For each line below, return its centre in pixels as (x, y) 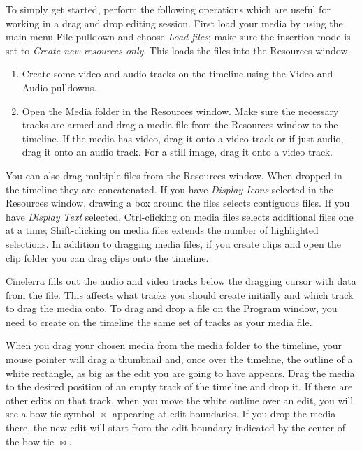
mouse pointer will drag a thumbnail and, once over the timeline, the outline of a (179, 359)
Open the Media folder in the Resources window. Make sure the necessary (180, 111)
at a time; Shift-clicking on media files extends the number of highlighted (162, 230)
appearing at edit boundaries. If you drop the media (224, 414)
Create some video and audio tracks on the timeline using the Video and (178, 74)
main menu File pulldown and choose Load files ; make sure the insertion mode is (178, 37)
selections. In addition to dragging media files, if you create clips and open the (173, 243)
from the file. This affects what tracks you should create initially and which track (180, 294)
